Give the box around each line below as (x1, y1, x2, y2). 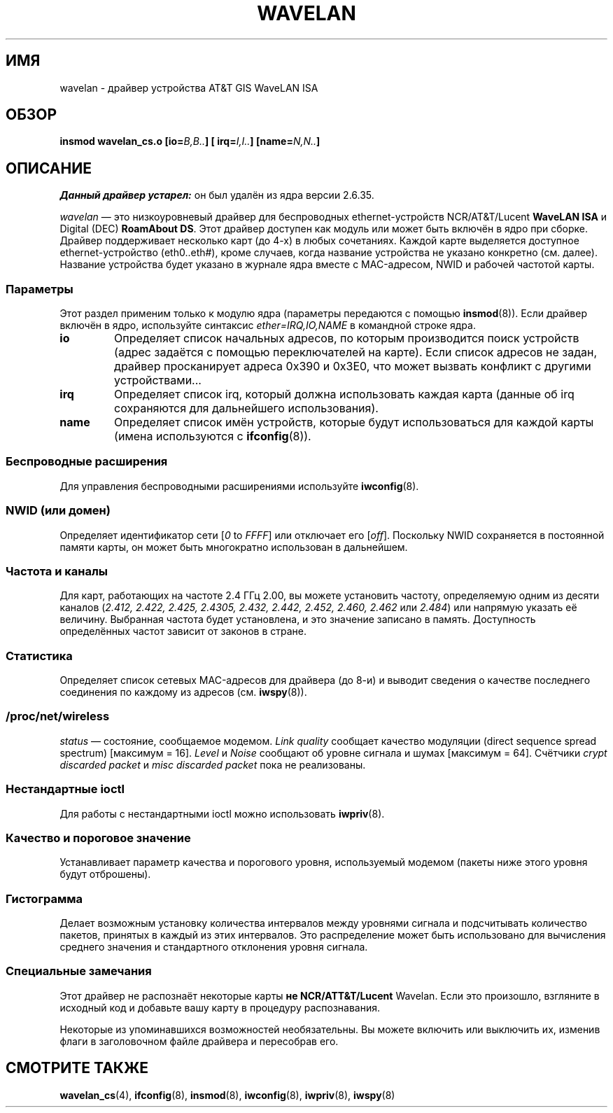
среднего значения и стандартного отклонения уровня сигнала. (59, 941, 368, 953)
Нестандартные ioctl (6, 782, 125, 797)
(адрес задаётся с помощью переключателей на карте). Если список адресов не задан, (114, 345, 597, 360)
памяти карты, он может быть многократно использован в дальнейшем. (59, 540, 408, 553)
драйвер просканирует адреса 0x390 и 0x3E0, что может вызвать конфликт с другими (114, 359, 591, 374)
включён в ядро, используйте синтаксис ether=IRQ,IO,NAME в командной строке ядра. (59, 319, 476, 332)
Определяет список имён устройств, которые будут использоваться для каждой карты (114, 415, 594, 430)
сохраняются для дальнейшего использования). (114, 401, 379, 416)
